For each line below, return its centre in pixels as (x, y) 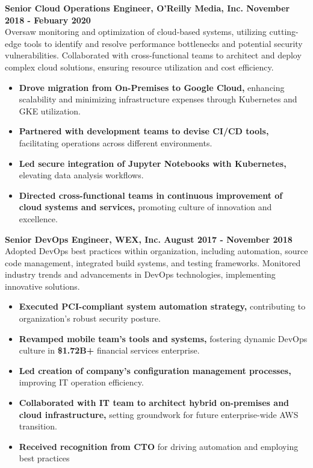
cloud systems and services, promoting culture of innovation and (145, 207)
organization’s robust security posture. (90, 318)
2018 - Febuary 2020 (48, 20)
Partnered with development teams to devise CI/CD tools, (144, 131)
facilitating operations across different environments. (116, 142)
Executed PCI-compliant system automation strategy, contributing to (162, 306)
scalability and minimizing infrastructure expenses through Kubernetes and (158, 99)
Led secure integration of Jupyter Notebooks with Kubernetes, (153, 163)
